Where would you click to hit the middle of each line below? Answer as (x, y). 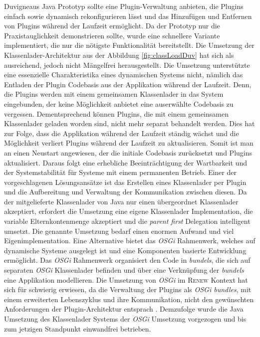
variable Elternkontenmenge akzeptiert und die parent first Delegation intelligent (127, 221)
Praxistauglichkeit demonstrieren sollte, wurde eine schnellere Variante (112, 35)
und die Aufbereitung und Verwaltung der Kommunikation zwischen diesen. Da (126, 192)
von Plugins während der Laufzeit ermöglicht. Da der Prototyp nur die (112, 26)
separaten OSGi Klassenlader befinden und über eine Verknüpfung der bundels (124, 270)
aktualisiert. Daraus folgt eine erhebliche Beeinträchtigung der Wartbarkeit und (126, 162)
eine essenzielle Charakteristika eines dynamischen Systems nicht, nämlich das (124, 75)
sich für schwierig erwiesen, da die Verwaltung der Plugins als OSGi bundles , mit (128, 289)
